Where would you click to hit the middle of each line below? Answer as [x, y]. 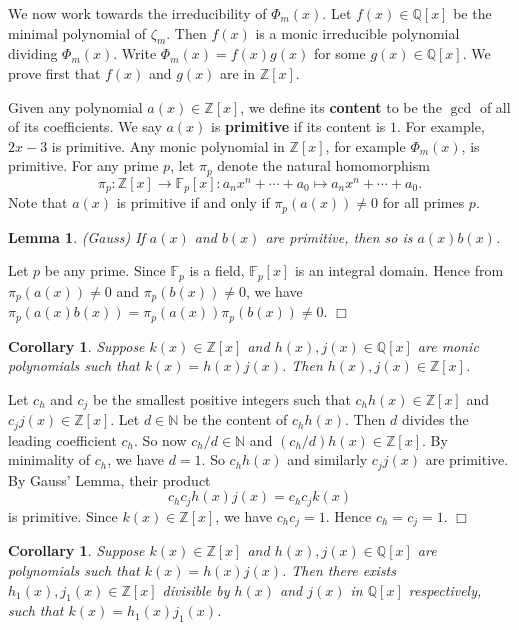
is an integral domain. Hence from [399, 270]
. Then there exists [338, 569]
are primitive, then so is [339, 236]
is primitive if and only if [193, 202]
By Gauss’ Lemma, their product [109, 479]
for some [339, 53]
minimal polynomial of [77, 32]
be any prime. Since [105, 270]
